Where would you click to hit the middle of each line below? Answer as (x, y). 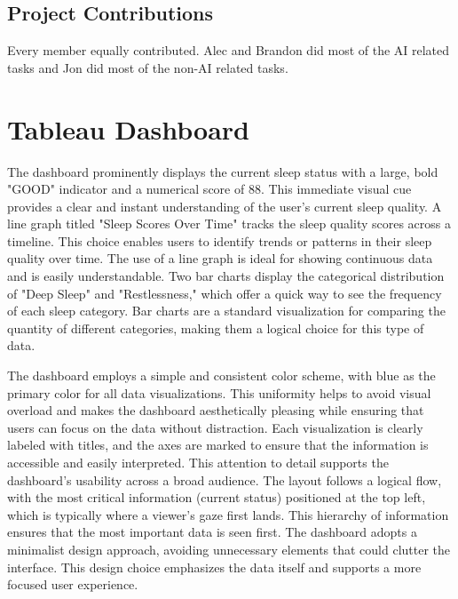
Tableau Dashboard (128, 128)
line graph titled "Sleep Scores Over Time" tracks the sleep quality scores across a (229, 224)
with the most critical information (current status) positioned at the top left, (217, 497)
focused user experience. (73, 584)
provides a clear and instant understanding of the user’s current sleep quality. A (225, 206)
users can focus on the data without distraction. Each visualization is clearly (215, 427)
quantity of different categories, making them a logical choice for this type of (216, 327)
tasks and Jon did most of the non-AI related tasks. (148, 67)
